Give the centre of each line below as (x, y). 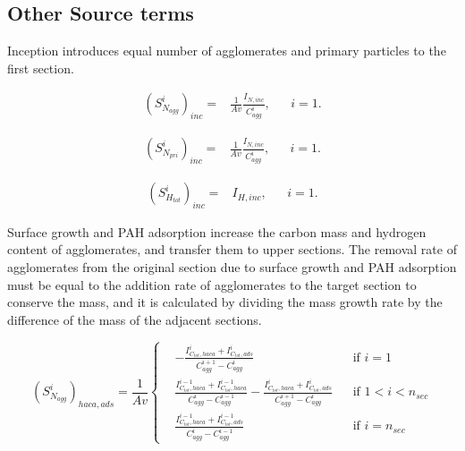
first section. (41, 68)
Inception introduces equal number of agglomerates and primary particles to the (227, 51)
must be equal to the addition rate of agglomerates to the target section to (212, 284)
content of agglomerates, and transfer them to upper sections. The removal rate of (232, 249)
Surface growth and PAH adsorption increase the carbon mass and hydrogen (217, 231)
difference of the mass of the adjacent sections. (135, 319)
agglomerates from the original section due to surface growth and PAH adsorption (232, 267)
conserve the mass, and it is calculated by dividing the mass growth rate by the (225, 302)
